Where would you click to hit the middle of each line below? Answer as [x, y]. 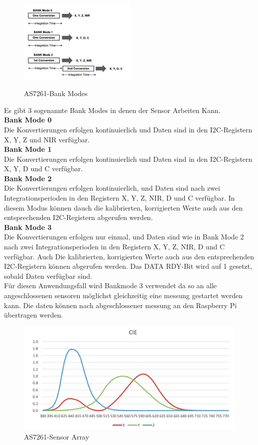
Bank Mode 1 [28, 149]
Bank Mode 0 [28, 120]
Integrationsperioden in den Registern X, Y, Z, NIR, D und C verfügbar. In [120, 198]
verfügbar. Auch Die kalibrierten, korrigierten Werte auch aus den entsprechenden [129, 256]
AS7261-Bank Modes [56, 93]
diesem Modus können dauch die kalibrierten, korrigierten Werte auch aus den [124, 207]
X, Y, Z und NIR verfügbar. [47, 139]
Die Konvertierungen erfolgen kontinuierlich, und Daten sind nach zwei [112, 188]
